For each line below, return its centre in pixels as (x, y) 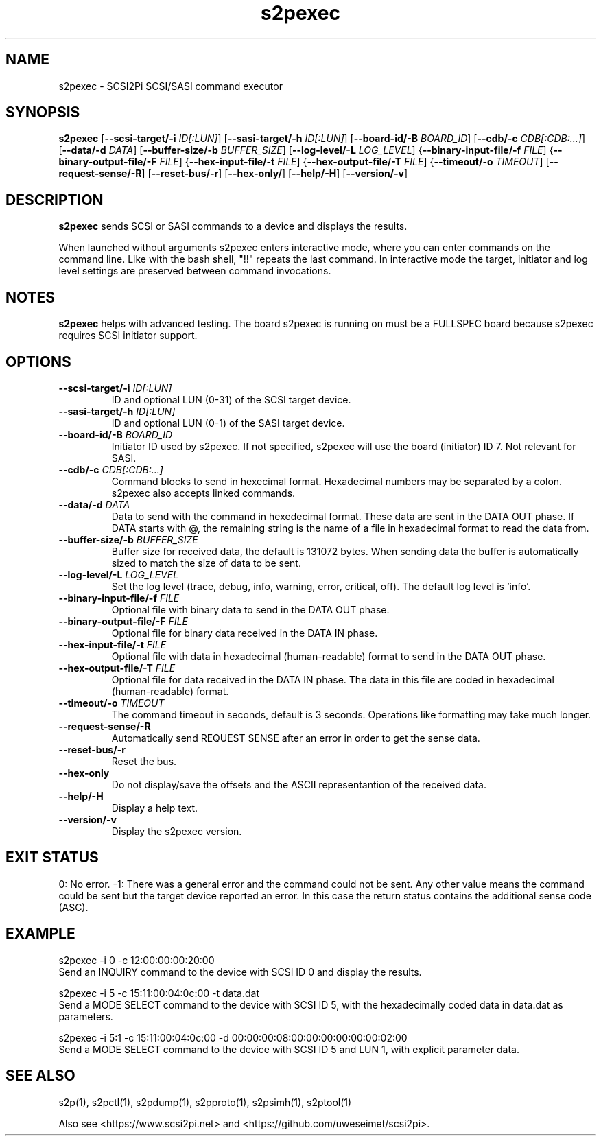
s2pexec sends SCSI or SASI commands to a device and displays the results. (233, 226)
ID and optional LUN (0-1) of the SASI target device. (228, 423)
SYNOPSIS (43, 113)
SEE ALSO (40, 1076)
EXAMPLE (40, 934)
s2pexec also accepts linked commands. (203, 493)
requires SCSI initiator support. (128, 336)
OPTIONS (38, 362)
